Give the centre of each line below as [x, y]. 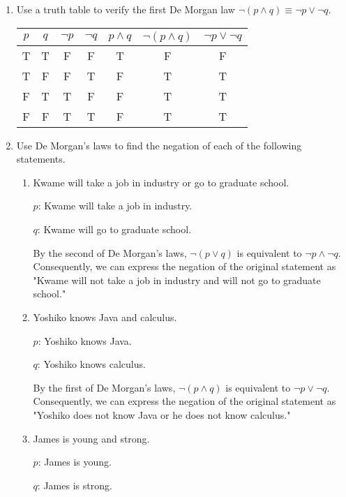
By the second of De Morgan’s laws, [110, 252]
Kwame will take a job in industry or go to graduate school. [161, 182]
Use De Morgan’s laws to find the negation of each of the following [159, 145]
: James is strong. [75, 485]
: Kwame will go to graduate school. [114, 229]
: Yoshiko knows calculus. [91, 364]
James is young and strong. [91, 438]
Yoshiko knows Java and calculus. [105, 317]
